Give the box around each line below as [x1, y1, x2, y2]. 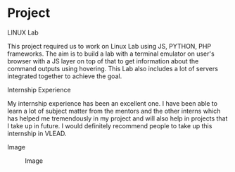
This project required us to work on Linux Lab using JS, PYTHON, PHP [7, 42, 212, 50]
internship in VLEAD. [7, 129, 67, 137]
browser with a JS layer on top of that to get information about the [7, 56, 199, 65]
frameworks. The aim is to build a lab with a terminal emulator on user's [7, 49, 215, 58]
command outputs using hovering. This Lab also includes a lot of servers [7, 64, 218, 73]
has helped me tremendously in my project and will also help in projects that [7, 114, 228, 123]
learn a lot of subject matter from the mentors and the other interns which [7, 106, 221, 115]
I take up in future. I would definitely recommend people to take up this [7, 121, 212, 130]
